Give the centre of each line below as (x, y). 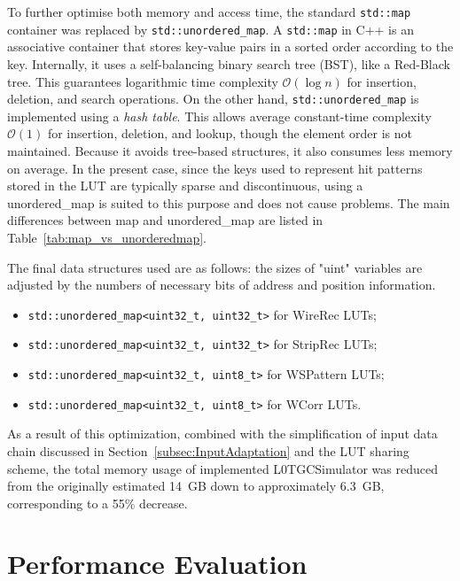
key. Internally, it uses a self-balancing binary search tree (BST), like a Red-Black (229, 63)
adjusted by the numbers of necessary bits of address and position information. (222, 285)
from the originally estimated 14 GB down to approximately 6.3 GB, (196, 486)
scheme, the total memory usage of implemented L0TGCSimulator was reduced (222, 468)
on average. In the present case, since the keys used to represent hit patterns (215, 168)
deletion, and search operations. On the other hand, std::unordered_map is (213, 99)
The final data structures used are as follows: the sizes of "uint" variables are (215, 267)
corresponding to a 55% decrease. (97, 503)
